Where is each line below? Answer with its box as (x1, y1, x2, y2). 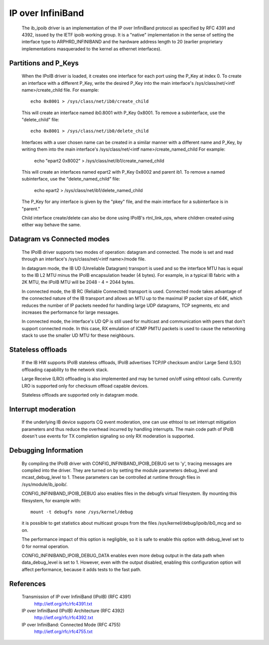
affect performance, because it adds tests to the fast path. (21, 566, 141, 572)
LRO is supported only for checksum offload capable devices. (21, 383, 149, 389)
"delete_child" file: (21, 117, 59, 123)
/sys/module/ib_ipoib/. (21, 481, 68, 487)
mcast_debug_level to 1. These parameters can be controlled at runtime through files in (21, 474, 200, 480)
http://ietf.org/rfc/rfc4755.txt (34, 629, 93, 635)
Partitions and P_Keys (9, 59, 79, 67)
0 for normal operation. (21, 543, 69, 549)
